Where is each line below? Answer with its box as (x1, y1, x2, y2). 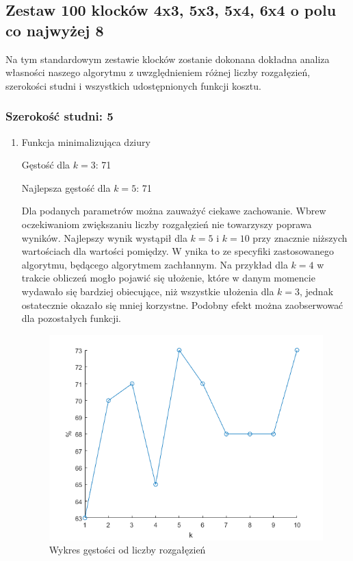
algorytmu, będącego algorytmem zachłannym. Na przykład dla (21, 257, 288, 271)
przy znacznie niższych (252, 230, 348, 245)
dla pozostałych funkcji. (21, 311, 121, 325)
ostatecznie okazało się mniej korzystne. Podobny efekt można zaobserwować (21, 297, 343, 312)
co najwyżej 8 (5, 19, 104, 40)
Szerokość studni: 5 (5, 108, 114, 125)
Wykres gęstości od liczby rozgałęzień (49, 543, 206, 557)
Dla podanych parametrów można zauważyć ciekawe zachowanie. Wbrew (21, 203, 326, 218)
